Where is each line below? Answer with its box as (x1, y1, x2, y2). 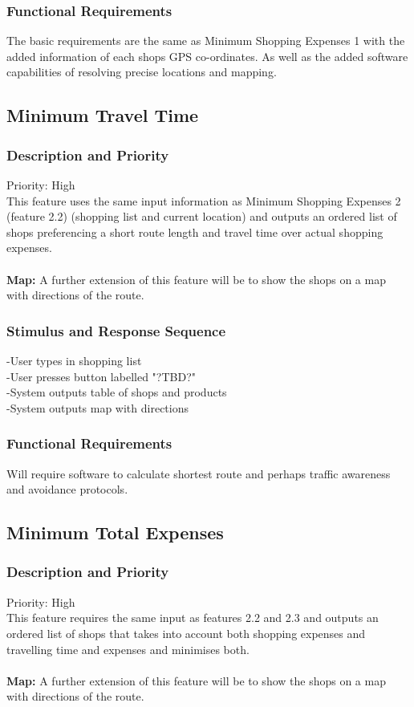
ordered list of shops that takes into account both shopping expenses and (6, 624, 366, 641)
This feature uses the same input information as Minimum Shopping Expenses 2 (6, 192, 401, 209)
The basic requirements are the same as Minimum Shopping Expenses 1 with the (6, 32, 405, 49)
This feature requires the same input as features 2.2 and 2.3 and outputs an (6, 609, 379, 626)
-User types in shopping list (6, 351, 142, 368)
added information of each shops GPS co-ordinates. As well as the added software (6, 47, 408, 64)
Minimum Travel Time (6, 103, 199, 128)
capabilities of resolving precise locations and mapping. (6, 63, 277, 80)
